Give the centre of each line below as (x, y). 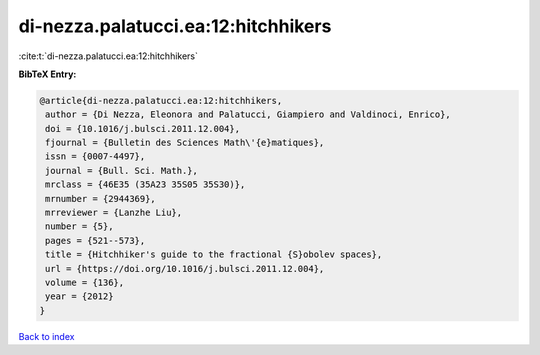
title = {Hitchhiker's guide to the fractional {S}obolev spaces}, (214, 254)
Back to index (46, 336)
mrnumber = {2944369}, (101, 198)
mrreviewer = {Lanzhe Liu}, (114, 213)
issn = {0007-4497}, (95, 156)
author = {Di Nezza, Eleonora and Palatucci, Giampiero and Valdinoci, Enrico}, (248, 114)
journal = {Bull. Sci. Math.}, (122, 170)
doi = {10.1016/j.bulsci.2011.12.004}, (142, 128)
